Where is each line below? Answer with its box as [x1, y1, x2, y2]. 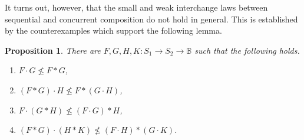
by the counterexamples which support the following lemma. [5, 24, 222, 37]
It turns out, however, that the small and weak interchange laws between [5, 1, 268, 13]
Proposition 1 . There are [5, 44, 101, 56]
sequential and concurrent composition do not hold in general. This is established [5, 12, 298, 25]
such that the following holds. [194, 44, 300, 56]
